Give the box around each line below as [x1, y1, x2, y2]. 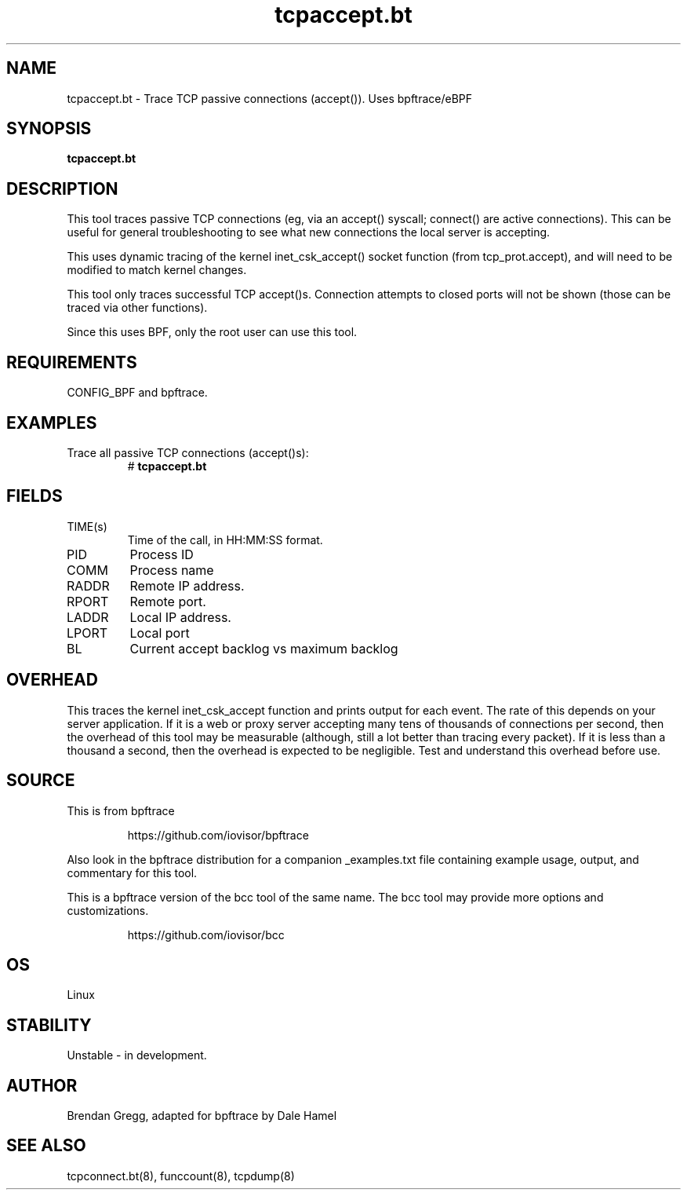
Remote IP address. [129, 577, 245, 594]
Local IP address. [129, 609, 231, 625]
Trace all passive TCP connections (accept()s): [67, 445, 309, 459]
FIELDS [6, 486, 63, 507]
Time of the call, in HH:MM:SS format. [127, 532, 323, 547]
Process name [129, 561, 214, 578]
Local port [129, 624, 190, 641]
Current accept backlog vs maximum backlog [129, 640, 398, 657]
